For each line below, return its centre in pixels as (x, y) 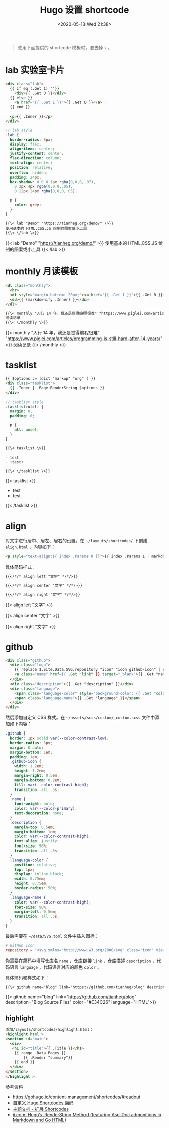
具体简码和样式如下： (27, 977)
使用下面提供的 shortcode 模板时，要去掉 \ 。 (65, 47)
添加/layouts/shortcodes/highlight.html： (49, 1030)
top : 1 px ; (25, 869)
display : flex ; (26, 144)
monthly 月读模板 (42, 272)
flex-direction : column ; (36, 158)
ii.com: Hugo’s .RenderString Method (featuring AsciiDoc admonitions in (87, 1114)
